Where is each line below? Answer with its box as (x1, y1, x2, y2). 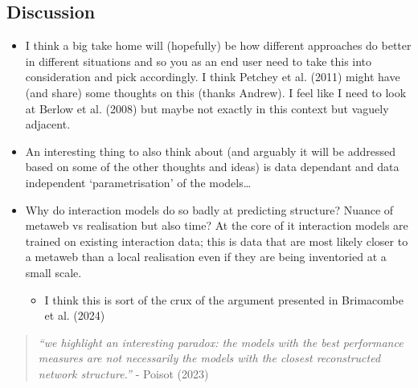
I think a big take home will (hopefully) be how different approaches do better (25, 37, 412, 54)
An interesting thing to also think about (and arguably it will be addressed (25, 142, 395, 159)
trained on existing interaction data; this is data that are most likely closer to (25, 232, 408, 249)
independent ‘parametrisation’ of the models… (25, 174, 252, 190)
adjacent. (25, 116, 71, 133)
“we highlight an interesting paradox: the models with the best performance (38, 333, 404, 350)
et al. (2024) (44, 307, 105, 324)
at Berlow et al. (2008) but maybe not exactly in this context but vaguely (25, 100, 389, 116)
